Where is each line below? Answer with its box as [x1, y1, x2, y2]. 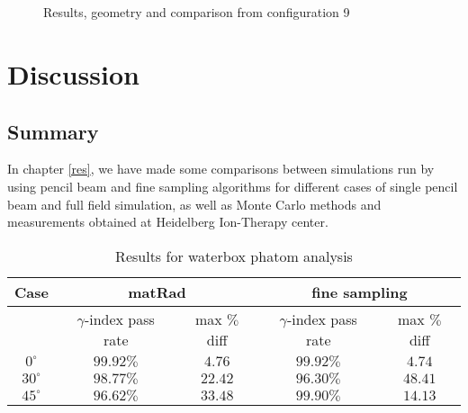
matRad [128, 281, 186, 302]
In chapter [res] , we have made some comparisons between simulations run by [7, 159, 435, 178]
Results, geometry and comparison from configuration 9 [43, 3, 350, 22]
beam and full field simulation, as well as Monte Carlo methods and [7, 194, 382, 213]
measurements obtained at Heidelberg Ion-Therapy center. [7, 212, 328, 231]
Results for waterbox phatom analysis [115, 245, 353, 266]
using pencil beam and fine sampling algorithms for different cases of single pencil [7, 176, 458, 195]
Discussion [7, 55, 139, 92]
